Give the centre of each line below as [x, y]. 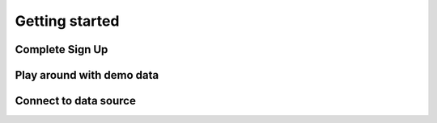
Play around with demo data [87, 75]
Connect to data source [76, 101]
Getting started [67, 21]
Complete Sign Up [62, 49]
